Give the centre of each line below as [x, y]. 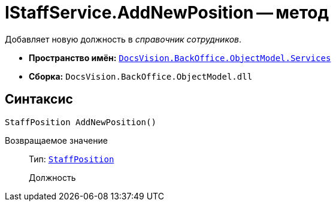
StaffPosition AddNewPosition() [81, 122]
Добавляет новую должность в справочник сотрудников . [123, 39]
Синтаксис [39, 99]
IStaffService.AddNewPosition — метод [167, 13]
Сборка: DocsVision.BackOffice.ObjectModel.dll [141, 76]
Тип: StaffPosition [72, 159]
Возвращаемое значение [56, 140]
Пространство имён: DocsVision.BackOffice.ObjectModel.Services [180, 57]
